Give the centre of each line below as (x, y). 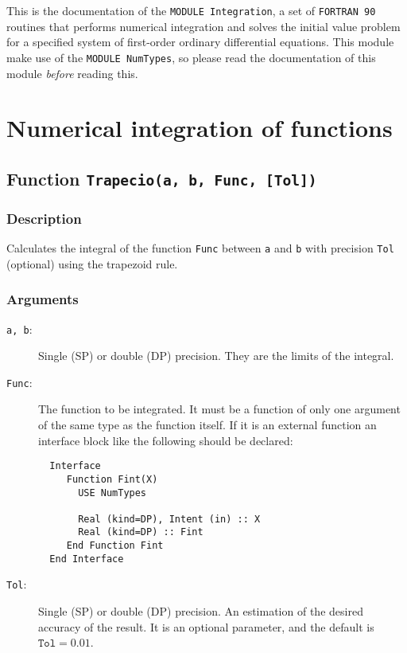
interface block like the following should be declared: (166, 440)
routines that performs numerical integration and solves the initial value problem (203, 26)
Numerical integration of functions (200, 128)
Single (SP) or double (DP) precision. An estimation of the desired (201, 611)
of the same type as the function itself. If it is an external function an (207, 425)
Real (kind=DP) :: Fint (141, 532)
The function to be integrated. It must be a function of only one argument (219, 409)
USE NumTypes (112, 493)
